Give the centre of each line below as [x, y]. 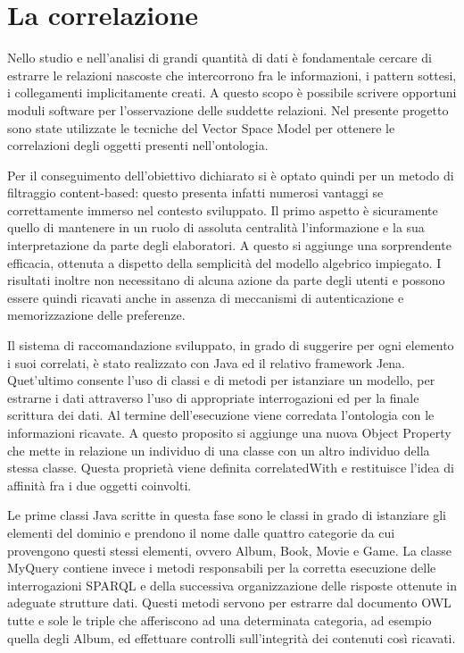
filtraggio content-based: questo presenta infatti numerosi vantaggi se [195, 193]
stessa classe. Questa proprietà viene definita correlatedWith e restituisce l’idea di [231, 468]
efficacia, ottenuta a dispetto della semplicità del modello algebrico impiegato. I [224, 262]
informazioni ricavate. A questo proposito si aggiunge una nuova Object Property [229, 432]
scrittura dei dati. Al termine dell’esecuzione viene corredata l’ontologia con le [221, 415]
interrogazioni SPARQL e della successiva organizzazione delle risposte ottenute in [232, 585]
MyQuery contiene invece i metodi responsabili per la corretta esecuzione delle [222, 568]
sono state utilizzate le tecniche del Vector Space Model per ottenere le [201, 127]
